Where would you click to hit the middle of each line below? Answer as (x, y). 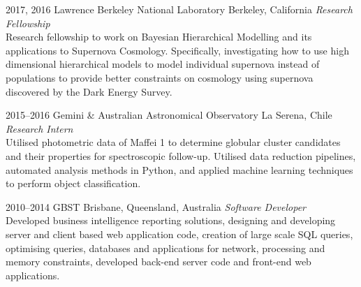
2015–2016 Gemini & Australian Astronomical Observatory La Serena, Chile (169, 115)
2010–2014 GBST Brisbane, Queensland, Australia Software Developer (156, 206)
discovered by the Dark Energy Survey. (89, 91)
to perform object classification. (73, 183)
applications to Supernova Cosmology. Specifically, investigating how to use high (177, 50)
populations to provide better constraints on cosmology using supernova (160, 77)
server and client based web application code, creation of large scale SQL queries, (179, 234)
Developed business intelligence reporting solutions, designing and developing (171, 220)
